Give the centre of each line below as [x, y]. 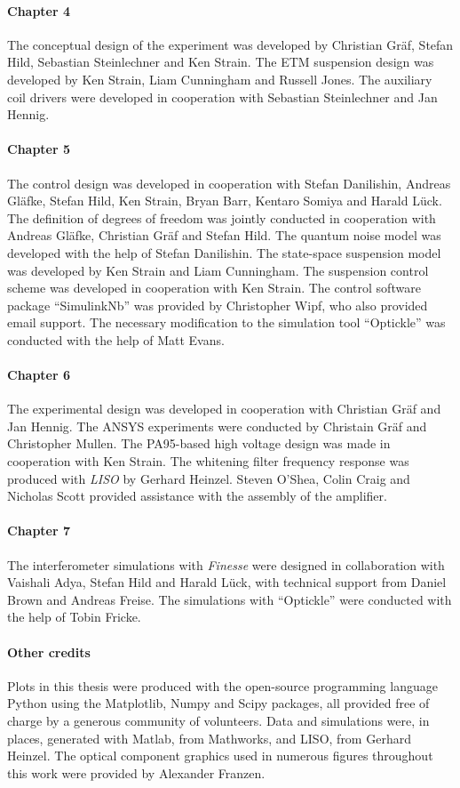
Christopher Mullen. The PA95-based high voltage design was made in [199, 443]
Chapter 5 [39, 149]
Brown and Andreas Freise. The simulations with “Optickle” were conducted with [230, 599]
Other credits [49, 651]
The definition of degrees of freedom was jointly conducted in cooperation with [222, 217]
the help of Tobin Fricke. [74, 617]
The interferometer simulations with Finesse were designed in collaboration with [226, 564]
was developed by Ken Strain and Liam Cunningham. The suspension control [218, 270]
